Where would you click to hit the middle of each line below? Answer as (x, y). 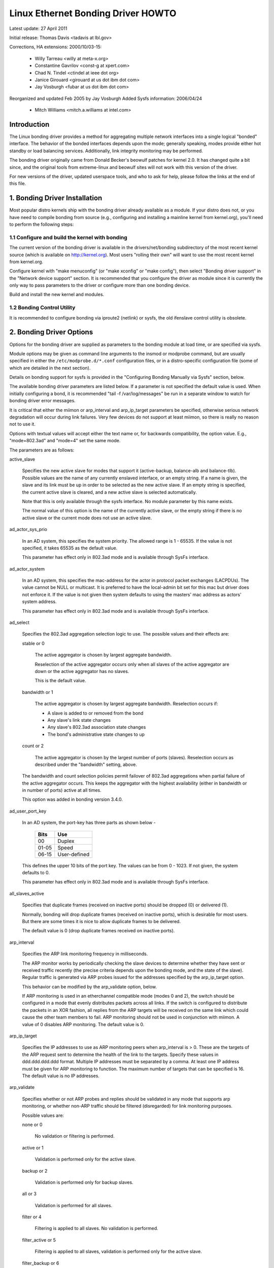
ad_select (20, 623)
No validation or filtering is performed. (75, 1136)
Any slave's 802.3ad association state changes (97, 727)
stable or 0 (33, 643)
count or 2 (33, 746)
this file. (18, 184)
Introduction (29, 124)
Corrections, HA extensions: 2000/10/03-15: (56, 47)
